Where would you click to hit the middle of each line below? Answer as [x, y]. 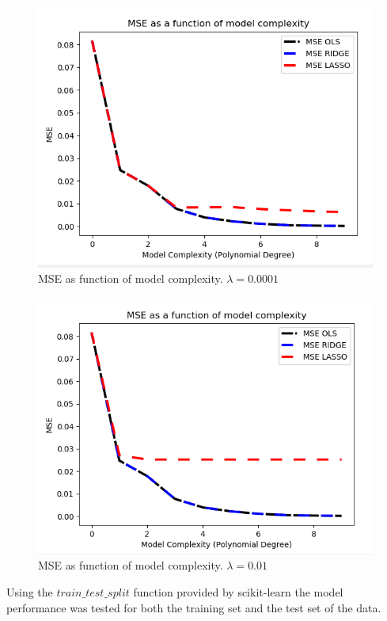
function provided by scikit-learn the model [238, 592]
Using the [30, 592]
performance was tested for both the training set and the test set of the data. [194, 607]
